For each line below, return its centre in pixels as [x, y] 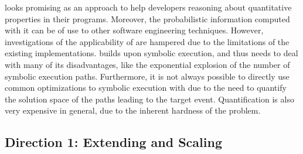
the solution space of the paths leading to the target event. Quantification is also [149, 99]
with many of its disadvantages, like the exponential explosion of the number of [147, 64]
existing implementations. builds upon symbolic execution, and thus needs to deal [151, 53]
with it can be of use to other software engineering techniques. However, [134, 30]
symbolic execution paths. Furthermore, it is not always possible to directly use [147, 76]
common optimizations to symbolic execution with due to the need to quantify [146, 88]
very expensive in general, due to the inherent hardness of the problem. [133, 110]
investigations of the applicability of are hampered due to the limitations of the [147, 41]
